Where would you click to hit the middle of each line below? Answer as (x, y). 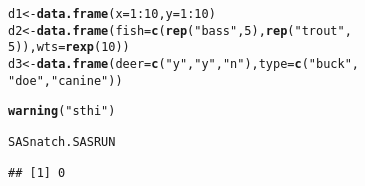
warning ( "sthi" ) (62, 111)
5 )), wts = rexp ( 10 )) (69, 47)
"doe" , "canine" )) (65, 80)
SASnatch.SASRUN (62, 141)
